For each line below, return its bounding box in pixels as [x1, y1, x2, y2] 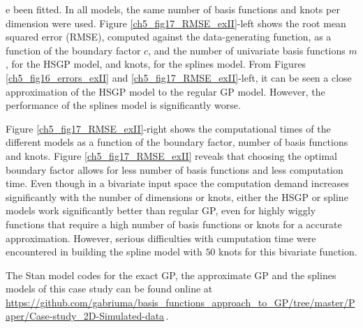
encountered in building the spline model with [6, 244, 202, 259]
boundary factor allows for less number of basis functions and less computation [6, 162, 343, 177]
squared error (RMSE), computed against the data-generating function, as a [6, 29, 332, 44]
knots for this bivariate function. [218, 244, 357, 259]
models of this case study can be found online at [6, 281, 213, 296]
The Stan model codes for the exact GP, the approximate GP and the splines [6, 267, 336, 282]
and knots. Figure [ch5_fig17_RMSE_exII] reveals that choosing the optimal [6, 148, 337, 163]
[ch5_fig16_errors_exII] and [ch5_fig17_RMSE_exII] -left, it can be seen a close [6, 70, 352, 84]
